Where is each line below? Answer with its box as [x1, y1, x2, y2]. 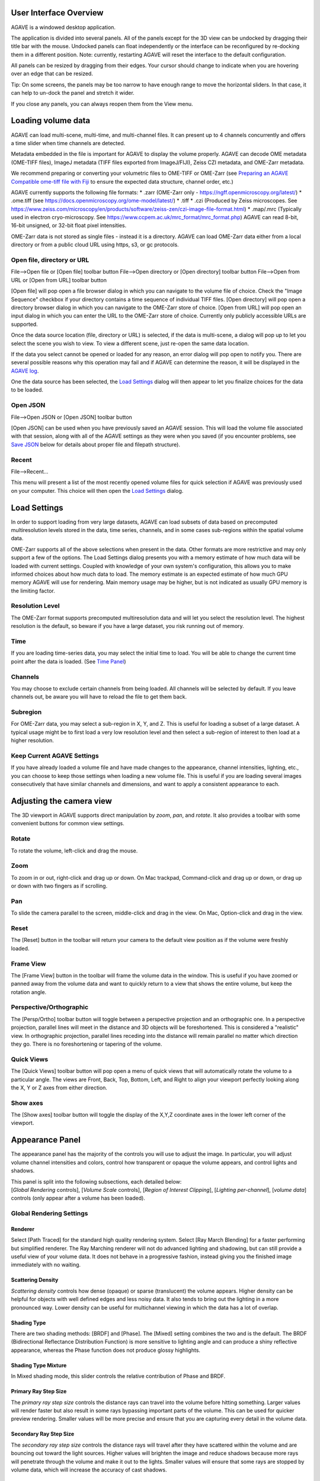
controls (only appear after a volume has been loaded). [11, 1194, 145, 1202]
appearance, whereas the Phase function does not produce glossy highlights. [11, 1347, 201, 1354]
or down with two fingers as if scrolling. [11, 883, 108, 890]
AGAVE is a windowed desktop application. [11, 24, 116, 31]
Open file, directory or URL [11, 256, 89, 264]
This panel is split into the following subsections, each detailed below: [11, 1178, 182, 1185]
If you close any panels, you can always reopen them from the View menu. [11, 100, 193, 107]
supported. [11, 320, 38, 328]
